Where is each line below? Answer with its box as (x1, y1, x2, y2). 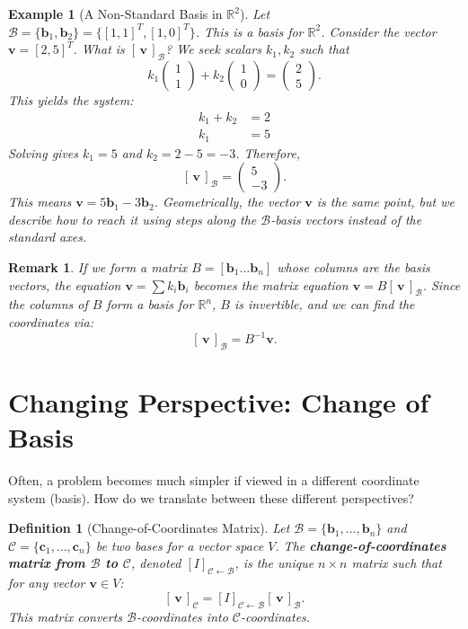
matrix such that (351, 554, 442, 572)
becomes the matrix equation (193, 275, 349, 294)
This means (8, 192, 72, 211)
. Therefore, (235, 143, 301, 162)
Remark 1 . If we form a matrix (8, 257, 188, 276)
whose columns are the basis (277, 257, 430, 276)
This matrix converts (8, 607, 123, 625)
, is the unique (234, 554, 314, 572)
